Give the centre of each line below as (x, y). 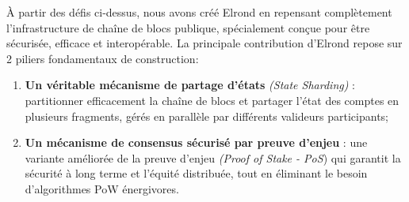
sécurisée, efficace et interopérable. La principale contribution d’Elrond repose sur (204, 43)
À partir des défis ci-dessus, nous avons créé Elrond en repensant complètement (199, 12)
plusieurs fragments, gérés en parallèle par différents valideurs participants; (206, 116)
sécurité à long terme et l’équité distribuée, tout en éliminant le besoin (196, 173)
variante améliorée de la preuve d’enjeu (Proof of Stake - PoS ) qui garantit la (213, 157)
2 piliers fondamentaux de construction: (103, 58)
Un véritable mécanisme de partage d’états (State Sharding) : (190, 85)
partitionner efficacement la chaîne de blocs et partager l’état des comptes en (212, 100)
